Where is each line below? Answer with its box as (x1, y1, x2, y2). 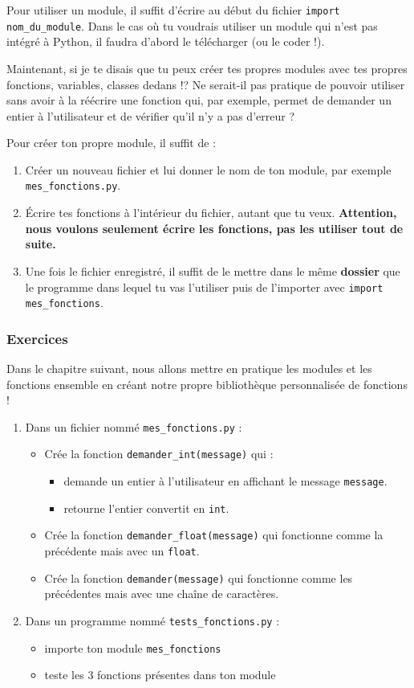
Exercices (6, 328, 68, 348)
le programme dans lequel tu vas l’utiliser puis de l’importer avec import (25, 278, 384, 295)
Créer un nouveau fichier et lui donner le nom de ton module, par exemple (25, 161, 392, 178)
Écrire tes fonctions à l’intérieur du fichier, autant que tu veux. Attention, (25, 204, 397, 221)
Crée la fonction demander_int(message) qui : (44, 445, 274, 462)
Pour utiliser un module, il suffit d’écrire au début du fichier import (6, 2, 340, 18)
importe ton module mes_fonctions (44, 639, 221, 656)
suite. (25, 235, 56, 252)
